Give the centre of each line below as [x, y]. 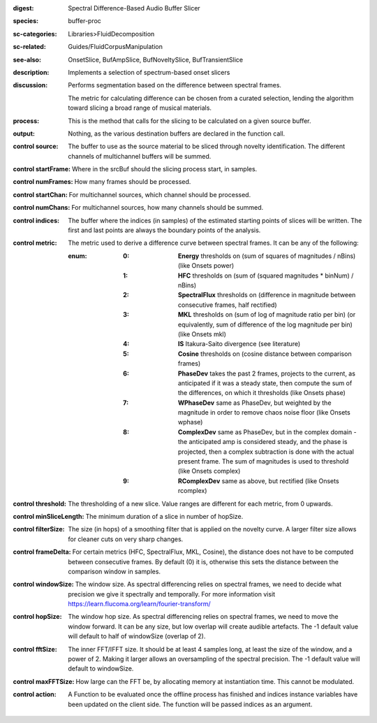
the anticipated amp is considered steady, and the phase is [263, 442]
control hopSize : [37, 617]
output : [24, 134]
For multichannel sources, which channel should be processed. [160, 194]
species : [25, 21]
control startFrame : [42, 169]
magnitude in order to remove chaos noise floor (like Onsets [264, 413]
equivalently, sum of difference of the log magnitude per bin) [265, 324]
